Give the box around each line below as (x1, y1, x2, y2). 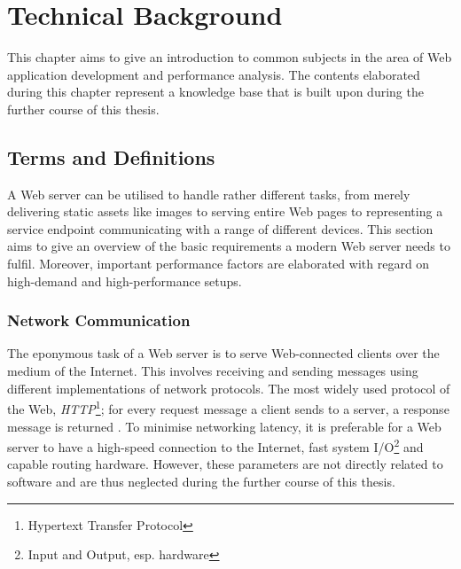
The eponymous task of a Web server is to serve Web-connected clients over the (7, 344, 440, 362)
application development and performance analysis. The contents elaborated (7, 65, 420, 83)
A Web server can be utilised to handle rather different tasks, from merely (7, 184, 410, 203)
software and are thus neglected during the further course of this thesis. (7, 472, 395, 490)
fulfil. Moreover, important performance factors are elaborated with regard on (7, 254, 430, 273)
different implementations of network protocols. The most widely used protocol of (7, 378, 450, 397)
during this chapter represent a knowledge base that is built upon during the (7, 82, 424, 101)
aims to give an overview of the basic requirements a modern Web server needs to (7, 237, 450, 255)
